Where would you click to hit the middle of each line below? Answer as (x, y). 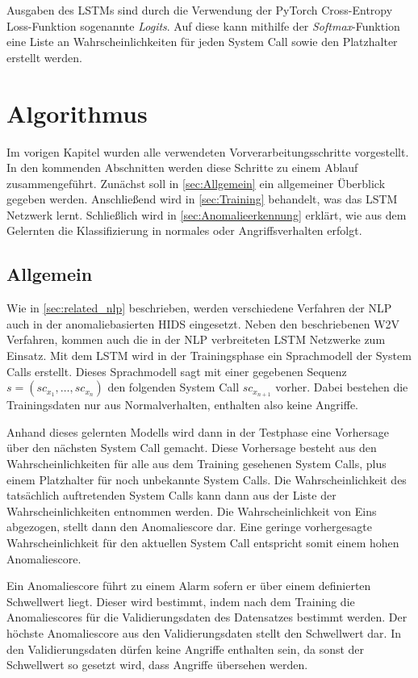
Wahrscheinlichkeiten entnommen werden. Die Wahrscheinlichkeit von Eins (192, 511)
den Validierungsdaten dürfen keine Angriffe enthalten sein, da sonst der (186, 649)
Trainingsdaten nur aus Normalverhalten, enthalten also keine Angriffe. (183, 405)
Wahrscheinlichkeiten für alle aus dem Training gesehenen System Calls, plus (196, 464)
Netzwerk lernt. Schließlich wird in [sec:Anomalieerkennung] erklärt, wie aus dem (207, 214)
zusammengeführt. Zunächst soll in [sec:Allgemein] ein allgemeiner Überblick (196, 183)
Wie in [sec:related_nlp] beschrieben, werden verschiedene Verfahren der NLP (199, 308)
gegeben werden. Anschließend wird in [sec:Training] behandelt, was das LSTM (202, 199)
